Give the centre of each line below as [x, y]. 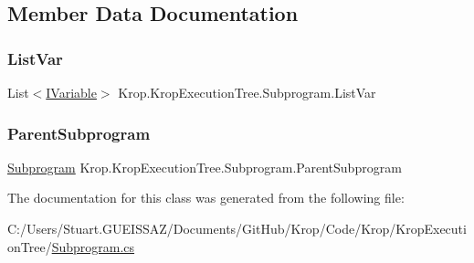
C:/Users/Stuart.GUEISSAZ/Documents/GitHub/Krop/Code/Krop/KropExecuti [237, 228]
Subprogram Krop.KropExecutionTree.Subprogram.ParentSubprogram [205, 167]
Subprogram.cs [93, 246]
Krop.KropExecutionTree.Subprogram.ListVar [247, 92]
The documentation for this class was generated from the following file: [206, 198]
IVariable [71, 92]
